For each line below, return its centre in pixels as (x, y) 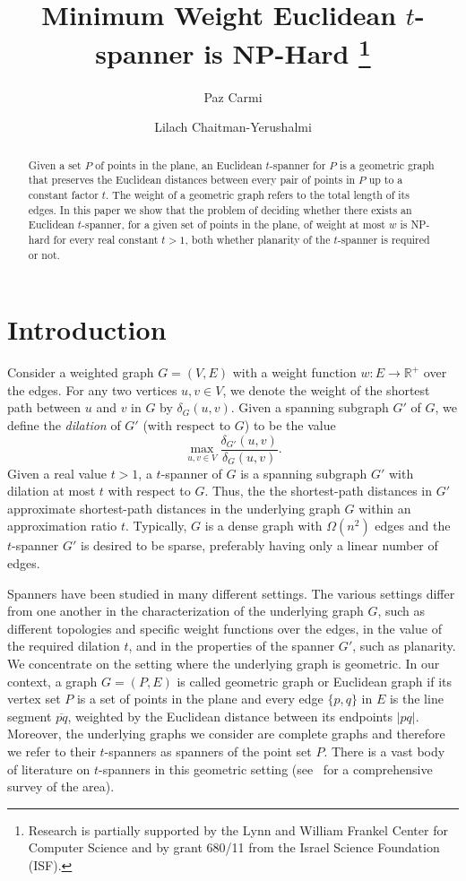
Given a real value (57, 473)
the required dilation (64, 646)
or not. (44, 254)
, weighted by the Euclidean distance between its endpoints (230, 716)
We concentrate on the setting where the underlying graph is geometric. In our (224, 663)
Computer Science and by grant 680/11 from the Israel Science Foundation (234, 847)
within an (385, 508)
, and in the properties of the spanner (232, 646)
